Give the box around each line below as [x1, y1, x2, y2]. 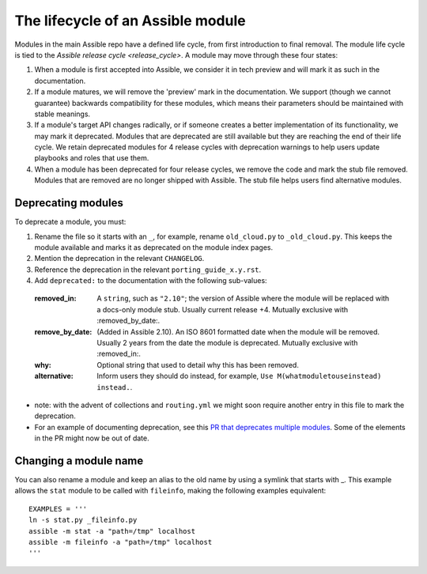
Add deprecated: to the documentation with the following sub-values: [34, 276, 268, 285]
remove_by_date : [34, 327, 93, 336]
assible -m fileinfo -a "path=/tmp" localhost [28, 538, 213, 547]
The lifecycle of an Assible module [14, 12, 246, 29]
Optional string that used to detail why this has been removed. [96, 360, 300, 369]
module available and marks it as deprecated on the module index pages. [34, 242, 273, 252]
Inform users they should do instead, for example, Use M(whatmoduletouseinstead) [96, 372, 382, 381]
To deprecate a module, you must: [14, 217, 127, 227]
